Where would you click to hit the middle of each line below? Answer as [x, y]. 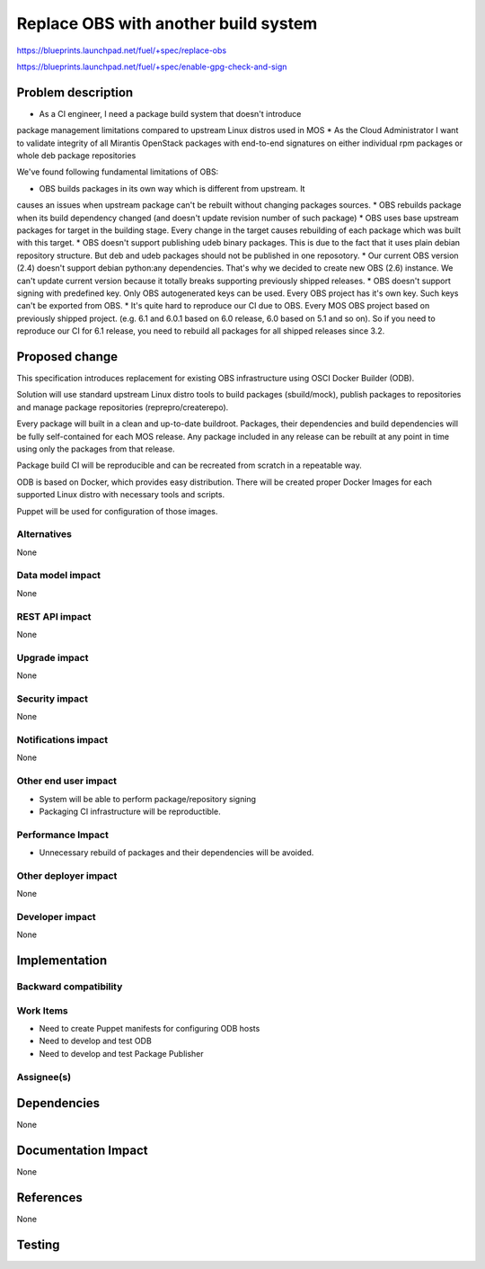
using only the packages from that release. [96, 449]
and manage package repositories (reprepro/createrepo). [123, 407]
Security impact [53, 699]
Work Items [42, 1010]
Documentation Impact [82, 1151]
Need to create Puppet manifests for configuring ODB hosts [150, 1029]
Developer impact [56, 916]
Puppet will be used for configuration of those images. [117, 511]
